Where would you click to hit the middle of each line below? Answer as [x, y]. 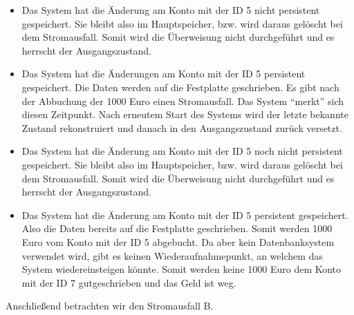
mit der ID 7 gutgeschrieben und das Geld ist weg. [129, 282]
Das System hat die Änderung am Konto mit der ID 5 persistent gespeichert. [185, 214]
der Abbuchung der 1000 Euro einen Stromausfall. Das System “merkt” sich [183, 101]
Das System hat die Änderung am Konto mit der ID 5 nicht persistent [171, 10]
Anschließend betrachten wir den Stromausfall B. [110, 306]
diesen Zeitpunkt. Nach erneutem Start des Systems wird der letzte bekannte [185, 114]
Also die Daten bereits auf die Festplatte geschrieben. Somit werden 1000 [177, 228]
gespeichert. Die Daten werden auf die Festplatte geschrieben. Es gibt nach [180, 87]
